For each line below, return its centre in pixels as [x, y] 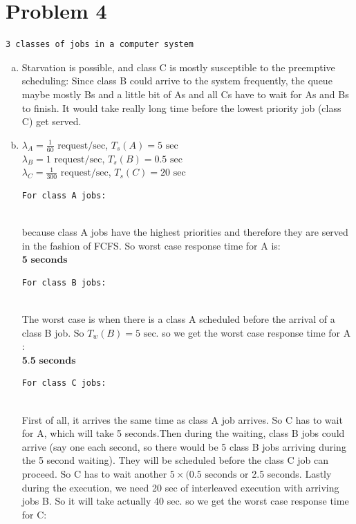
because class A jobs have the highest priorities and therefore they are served [185, 232]
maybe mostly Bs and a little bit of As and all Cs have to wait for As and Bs [185, 94]
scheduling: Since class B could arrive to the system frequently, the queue [177, 81]
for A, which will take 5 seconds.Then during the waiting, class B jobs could [183, 433]
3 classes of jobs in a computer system [100, 45]
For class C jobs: [64, 383]
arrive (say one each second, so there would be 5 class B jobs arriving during [184, 446]
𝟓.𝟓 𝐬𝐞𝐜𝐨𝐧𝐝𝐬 [49, 361]
